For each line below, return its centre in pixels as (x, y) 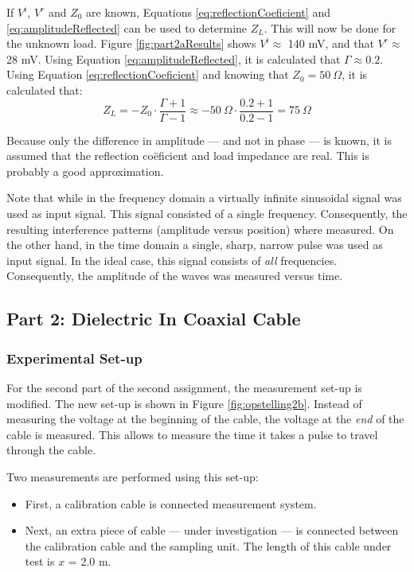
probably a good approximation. (85, 171)
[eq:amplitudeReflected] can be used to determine (127, 27)
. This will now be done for (330, 27)
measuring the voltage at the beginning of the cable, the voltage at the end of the (205, 419)
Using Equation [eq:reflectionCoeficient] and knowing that (148, 74)
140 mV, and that (331, 43)
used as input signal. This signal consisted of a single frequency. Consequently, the (207, 213)
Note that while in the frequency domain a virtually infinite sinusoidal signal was (204, 198)
